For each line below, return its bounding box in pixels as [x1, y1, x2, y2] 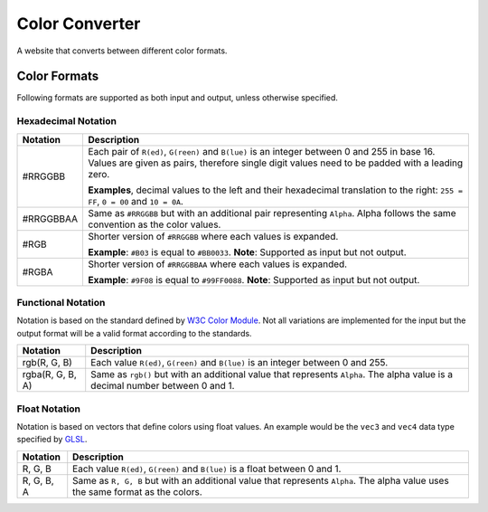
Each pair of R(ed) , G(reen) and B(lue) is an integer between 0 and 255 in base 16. [88, 145, 436, 157]
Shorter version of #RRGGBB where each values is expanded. [88, 230, 339, 242]
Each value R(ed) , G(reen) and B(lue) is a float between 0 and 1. [72, 462, 342, 475]
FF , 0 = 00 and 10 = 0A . [88, 194, 184, 207]
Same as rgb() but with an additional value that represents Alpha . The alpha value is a [90, 368, 454, 381]
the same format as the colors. [72, 485, 202, 498]
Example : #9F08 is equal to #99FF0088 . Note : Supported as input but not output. [88, 273, 420, 286]
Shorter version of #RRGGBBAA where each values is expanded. [88, 258, 348, 270]
